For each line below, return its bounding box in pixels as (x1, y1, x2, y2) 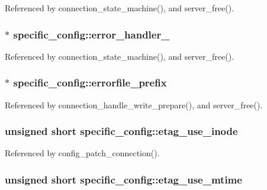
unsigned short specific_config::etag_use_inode (5, 124, 238, 139)
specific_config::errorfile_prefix (13, 75, 167, 90)
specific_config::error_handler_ (13, 27, 170, 41)
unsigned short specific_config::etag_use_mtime (5, 172, 242, 186)
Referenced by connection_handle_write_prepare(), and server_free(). (5, 98, 263, 111)
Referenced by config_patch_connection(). (5, 147, 160, 159)
